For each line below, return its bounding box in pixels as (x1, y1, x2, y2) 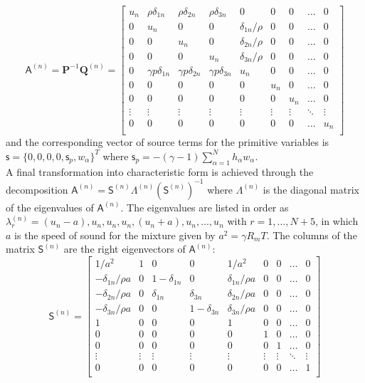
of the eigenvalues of (6, 199, 94, 214)
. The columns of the (266, 227, 357, 242)
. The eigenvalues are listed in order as (120, 199, 289, 214)
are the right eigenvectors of (63, 241, 186, 256)
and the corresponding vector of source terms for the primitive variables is (6, 135, 329, 149)
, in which (314, 214, 359, 229)
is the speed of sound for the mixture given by (14, 227, 216, 242)
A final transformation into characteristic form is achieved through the (6, 164, 314, 179)
